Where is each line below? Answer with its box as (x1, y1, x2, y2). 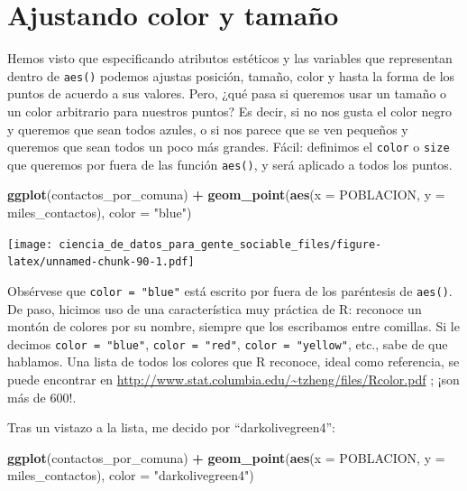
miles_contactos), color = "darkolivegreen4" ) (7, 466, 254, 485)
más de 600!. (7, 387, 77, 406)
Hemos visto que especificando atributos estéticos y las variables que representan (7, 49, 453, 68)
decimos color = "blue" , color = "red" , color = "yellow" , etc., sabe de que (7, 334, 448, 353)
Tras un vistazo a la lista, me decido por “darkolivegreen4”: (7, 418, 335, 437)
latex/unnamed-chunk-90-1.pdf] (7, 255, 195, 269)
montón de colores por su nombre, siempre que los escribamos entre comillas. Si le (7, 317, 460, 336)
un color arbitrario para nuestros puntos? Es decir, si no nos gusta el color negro (7, 101, 453, 120)
